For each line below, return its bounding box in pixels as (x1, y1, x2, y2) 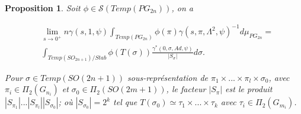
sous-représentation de (127, 71, 208, 83)
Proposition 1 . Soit (5, 2, 81, 14)
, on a (171, 2, 193, 14)
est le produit (225, 83, 273, 95)
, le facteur (166, 83, 206, 95)
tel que (113, 96, 137, 108)
